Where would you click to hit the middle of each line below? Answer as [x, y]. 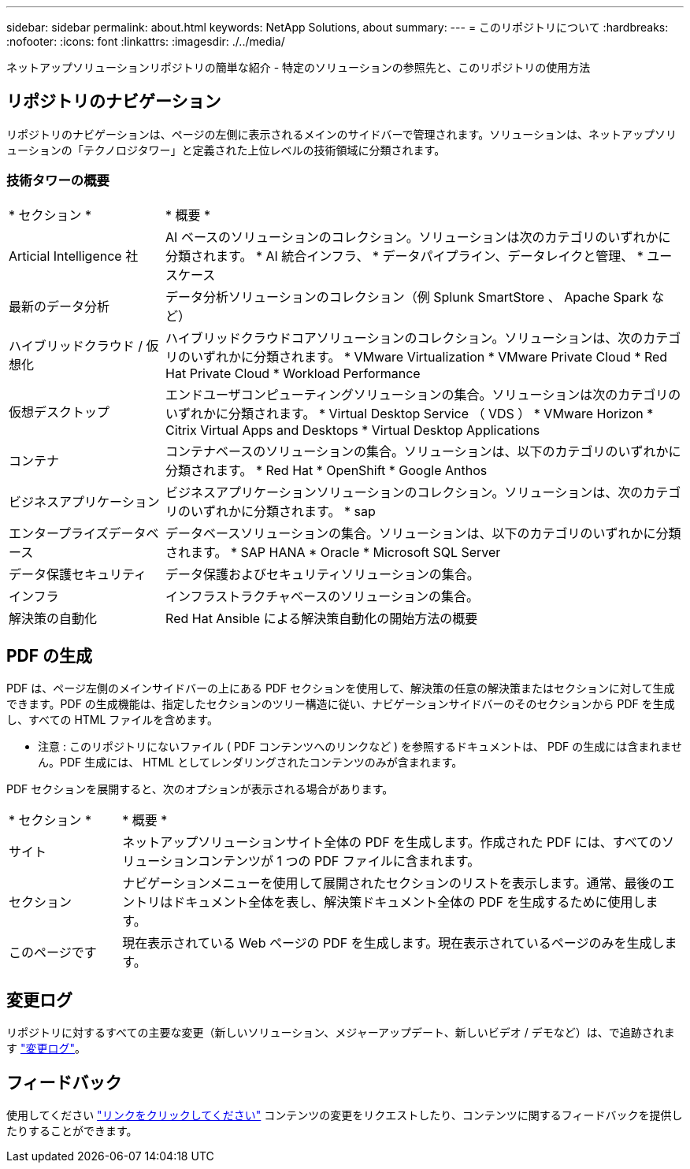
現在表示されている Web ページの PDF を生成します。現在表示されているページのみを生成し [393, 943]
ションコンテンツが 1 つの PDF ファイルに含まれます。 [320, 861]
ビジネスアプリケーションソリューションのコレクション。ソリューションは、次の [404, 492]
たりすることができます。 [72, 1131]
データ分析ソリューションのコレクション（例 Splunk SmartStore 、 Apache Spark [407, 297]
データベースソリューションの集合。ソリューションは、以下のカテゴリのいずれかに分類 [423, 533]
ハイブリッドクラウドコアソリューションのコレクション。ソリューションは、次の [404, 338]
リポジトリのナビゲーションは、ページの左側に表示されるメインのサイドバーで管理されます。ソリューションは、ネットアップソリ [341, 134]
